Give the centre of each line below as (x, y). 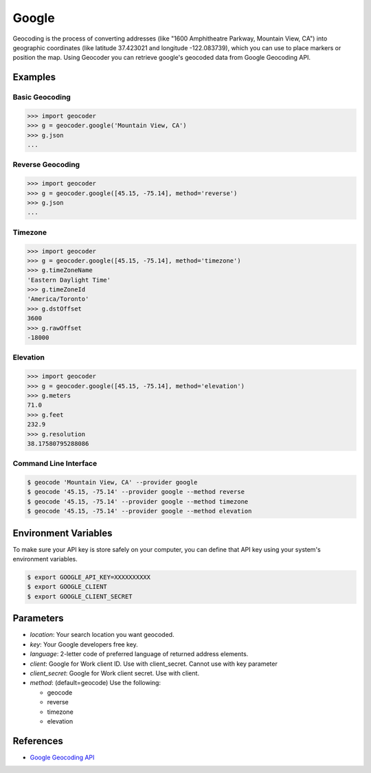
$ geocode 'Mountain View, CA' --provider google (112, 482)
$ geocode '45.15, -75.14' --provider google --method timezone (138, 501)
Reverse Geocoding (46, 165)
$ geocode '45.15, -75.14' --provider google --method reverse (136, 492)
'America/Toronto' (58, 299)
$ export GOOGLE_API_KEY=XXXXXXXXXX (89, 578)
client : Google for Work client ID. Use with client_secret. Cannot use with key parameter (154, 664)
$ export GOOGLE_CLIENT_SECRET (80, 596)
